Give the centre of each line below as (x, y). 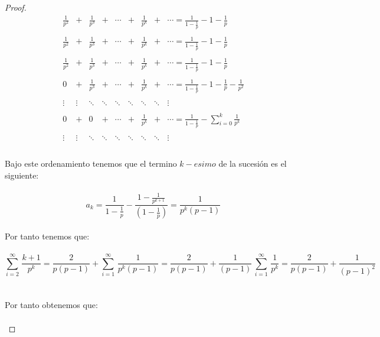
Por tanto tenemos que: (47, 236)
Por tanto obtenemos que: (51, 305)
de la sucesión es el (253, 163)
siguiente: (22, 175)
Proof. (16, 7)
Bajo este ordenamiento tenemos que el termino (91, 163)
